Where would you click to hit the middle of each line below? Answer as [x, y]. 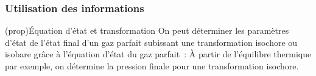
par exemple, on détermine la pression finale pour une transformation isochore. [152, 66]
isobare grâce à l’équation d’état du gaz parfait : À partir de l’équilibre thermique [158, 54]
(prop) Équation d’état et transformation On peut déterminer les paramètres [147, 30]
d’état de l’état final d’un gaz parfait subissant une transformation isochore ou [151, 42]
